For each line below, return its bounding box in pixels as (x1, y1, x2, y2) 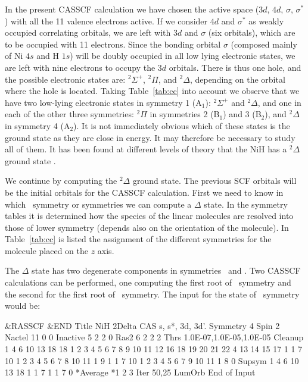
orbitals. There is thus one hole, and (169, 61, 301, 73)
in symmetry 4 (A (5, 119, 70, 131)
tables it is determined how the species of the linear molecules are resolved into (5, 209, 294, 222)
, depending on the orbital (189, 73, 285, 85)
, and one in (257, 96, 301, 108)
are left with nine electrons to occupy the (5, 61, 155, 73)
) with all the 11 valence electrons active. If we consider (5, 14, 208, 27)
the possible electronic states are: (5, 73, 126, 85)
